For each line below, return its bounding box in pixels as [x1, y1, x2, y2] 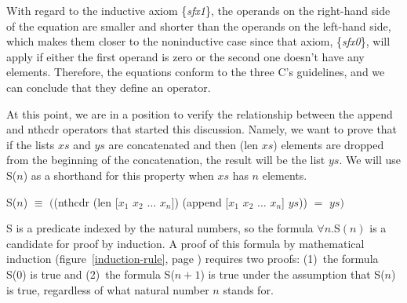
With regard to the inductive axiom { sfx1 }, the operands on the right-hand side [6, 2, 391, 18]
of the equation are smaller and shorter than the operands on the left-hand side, [6, 17, 391, 34]
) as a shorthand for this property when [23, 166, 214, 183]
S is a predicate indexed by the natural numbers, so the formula [6, 220, 314, 236]
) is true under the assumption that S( [200, 265, 385, 282]
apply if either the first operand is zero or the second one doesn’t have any [6, 48, 365, 64]
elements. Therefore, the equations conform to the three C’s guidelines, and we [6, 64, 385, 80]
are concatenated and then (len [108, 136, 259, 152]
